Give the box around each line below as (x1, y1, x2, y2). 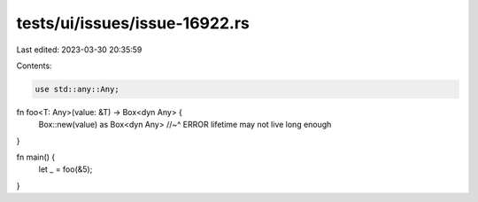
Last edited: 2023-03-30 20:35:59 (16, 44, 143, 55)
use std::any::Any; (35, 84, 119, 94)
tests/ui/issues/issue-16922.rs (16, 13, 250, 33)
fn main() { (16, 151, 56, 163)
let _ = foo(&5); (38, 164, 93, 175)
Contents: (16, 60, 52, 71)
